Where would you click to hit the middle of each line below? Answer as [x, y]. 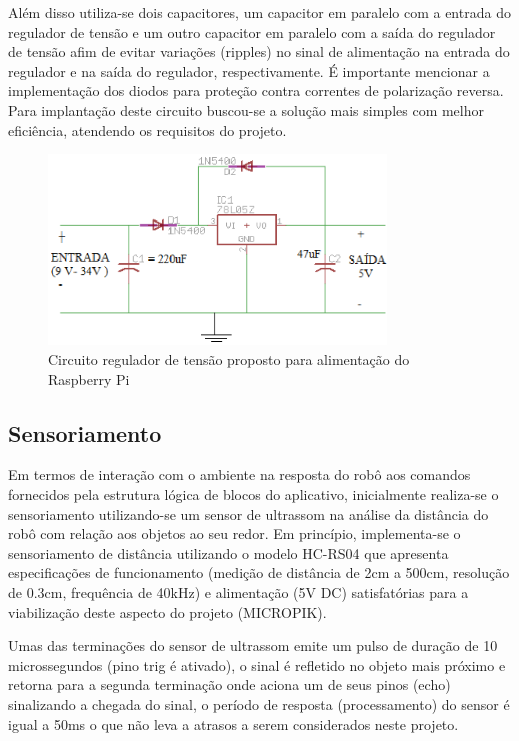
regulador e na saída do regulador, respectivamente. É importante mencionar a [249, 70]
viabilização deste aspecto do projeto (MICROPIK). [167, 611]
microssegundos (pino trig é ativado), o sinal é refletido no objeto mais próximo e [257, 664]
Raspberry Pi [89, 378]
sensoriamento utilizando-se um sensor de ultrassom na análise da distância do [248, 513]
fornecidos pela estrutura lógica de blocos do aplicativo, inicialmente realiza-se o [253, 494]
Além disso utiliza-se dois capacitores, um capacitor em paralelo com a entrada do [259, 12]
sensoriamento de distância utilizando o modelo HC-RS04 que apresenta [228, 552]
